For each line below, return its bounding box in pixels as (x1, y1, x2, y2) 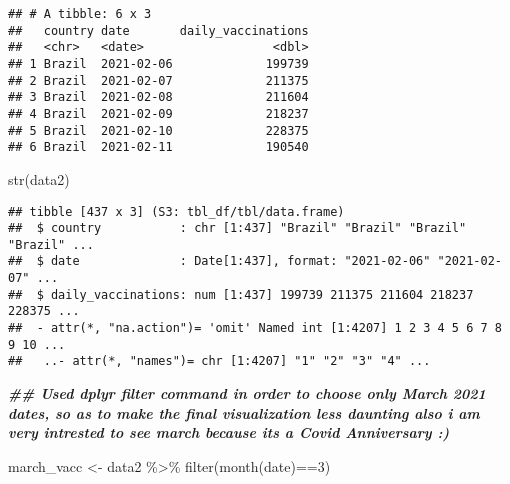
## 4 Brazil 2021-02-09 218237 (8, 106, 309, 121)
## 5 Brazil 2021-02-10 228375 (8, 123, 309, 138)
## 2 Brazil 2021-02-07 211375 (8, 73, 309, 88)
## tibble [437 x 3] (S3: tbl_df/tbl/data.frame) (8, 204, 345, 219)
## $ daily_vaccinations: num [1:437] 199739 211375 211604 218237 (8, 287, 474, 302)
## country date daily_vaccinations (8, 23, 309, 38)
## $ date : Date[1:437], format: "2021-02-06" (8, 254, 431, 269)
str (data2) (8, 168, 70, 189)
